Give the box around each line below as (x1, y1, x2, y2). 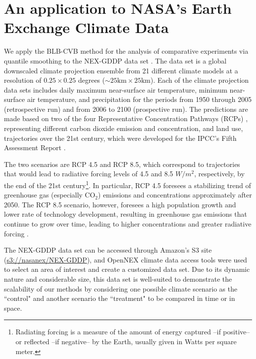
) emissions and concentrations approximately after (98, 190, 252, 200)
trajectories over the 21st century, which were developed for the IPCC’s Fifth (4, 132, 237, 143)
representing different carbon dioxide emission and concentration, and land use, (4, 123, 243, 133)
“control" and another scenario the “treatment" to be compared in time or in (4, 293, 235, 303)
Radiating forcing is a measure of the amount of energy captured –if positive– (15, 326, 250, 337)
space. (4, 302, 22, 313)
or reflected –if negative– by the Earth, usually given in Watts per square (15, 336, 237, 346)
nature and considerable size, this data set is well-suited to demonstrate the (4, 274, 232, 284)
